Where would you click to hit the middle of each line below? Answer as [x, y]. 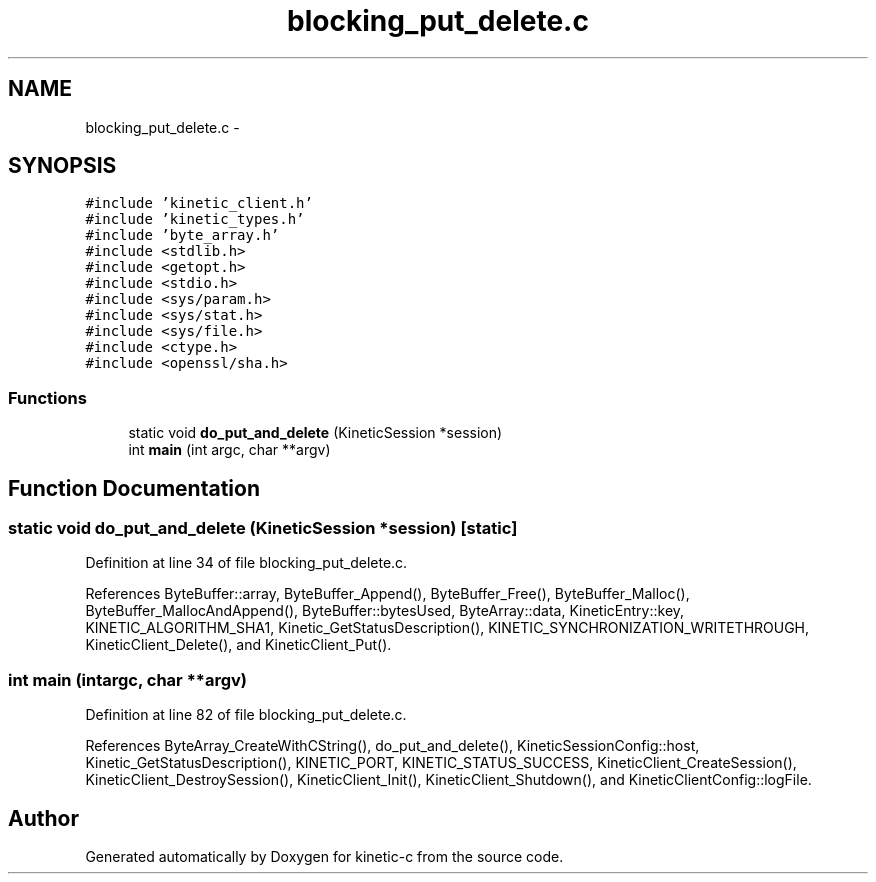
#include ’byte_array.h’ [182, 235]
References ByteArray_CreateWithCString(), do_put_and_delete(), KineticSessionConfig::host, [392, 746]
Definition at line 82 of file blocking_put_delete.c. [246, 715]
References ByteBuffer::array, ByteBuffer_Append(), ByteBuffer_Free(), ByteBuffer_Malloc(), [387, 594]
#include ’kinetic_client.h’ [199, 203]
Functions [47, 397]
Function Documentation [134, 488]
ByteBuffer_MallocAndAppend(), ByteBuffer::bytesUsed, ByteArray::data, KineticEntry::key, [385, 611]
